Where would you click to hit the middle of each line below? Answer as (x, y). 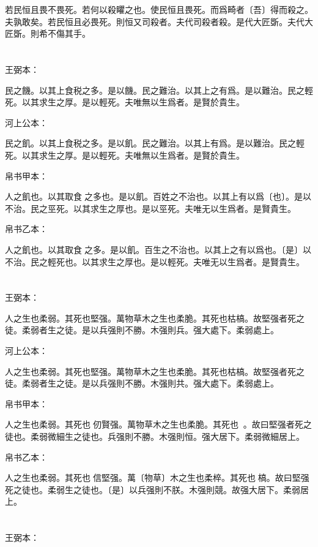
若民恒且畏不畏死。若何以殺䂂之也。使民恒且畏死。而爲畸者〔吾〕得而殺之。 (159, 9)
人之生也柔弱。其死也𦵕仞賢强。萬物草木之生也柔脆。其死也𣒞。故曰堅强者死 (154, 424)
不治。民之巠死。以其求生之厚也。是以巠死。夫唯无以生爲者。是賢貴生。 (150, 208)
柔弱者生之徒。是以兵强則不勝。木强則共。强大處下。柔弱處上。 (150, 383)
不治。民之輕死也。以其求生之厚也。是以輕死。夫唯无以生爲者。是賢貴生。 (155, 261)
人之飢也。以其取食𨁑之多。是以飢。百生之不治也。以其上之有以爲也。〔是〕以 (158, 249)
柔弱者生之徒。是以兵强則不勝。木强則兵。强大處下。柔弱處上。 (150, 330)
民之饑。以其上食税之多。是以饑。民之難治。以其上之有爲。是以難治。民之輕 (159, 90)
